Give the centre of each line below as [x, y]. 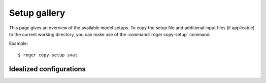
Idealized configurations [48, 69]
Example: [18, 43]
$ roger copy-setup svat [48, 55]
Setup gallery [37, 13]
